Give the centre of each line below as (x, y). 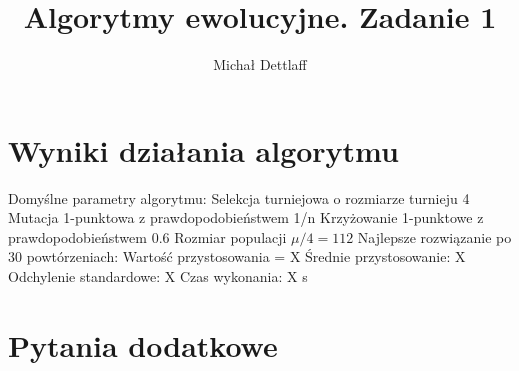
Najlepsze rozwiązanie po (434, 236)
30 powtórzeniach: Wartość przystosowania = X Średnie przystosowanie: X (237, 256)
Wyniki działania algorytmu (203, 149)
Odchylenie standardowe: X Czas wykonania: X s (158, 276)
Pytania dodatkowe (143, 344)
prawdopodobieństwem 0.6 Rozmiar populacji (147, 236)
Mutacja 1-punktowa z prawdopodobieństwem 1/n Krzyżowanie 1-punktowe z (246, 217)
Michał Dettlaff (260, 64)
